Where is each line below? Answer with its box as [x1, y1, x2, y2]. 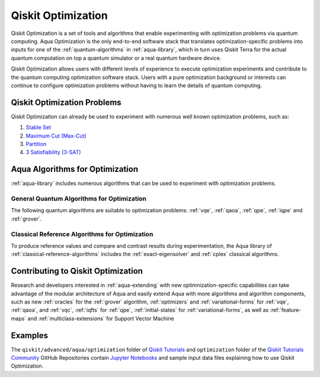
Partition [25, 140, 47, 148]
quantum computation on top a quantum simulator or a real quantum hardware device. [11, 54, 222, 62]
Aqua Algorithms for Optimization [11, 164, 139, 174]
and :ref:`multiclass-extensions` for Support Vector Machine [27, 315, 174, 322]
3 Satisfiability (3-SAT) [25, 149, 81, 156]
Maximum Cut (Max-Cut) [25, 132, 87, 139]
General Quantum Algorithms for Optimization [11, 194, 147, 203]
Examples [11, 330, 49, 340]
